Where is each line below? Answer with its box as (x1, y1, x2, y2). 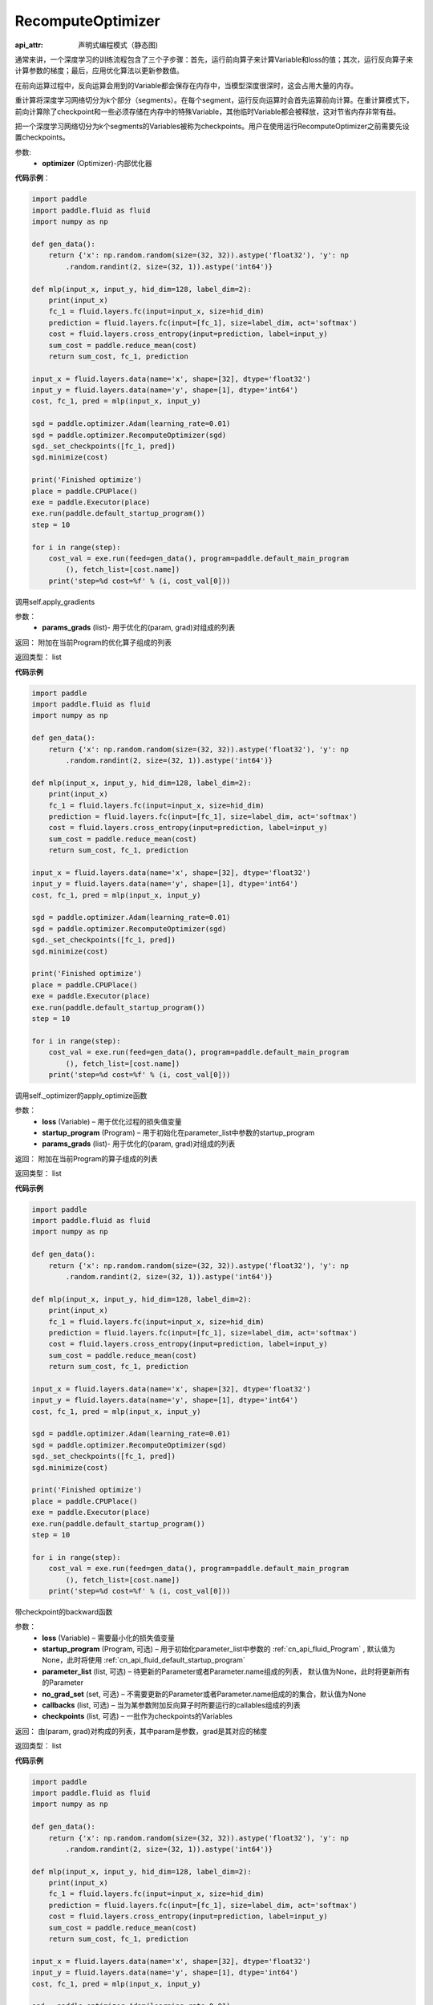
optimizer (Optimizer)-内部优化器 (42, 159, 152, 168)
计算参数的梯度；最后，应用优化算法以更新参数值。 (14, 66, 184, 75)
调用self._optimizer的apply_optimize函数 (14, 1091, 148, 1100)
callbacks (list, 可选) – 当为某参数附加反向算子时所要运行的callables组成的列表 (42, 1700, 301, 1710)
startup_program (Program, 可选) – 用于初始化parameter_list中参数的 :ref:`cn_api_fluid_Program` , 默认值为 (42, 1644, 396, 1654)
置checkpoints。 (14, 132, 70, 142)
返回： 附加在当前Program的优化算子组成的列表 (14, 638, 172, 647)
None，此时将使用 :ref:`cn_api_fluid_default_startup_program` (42, 1655, 245, 1665)
